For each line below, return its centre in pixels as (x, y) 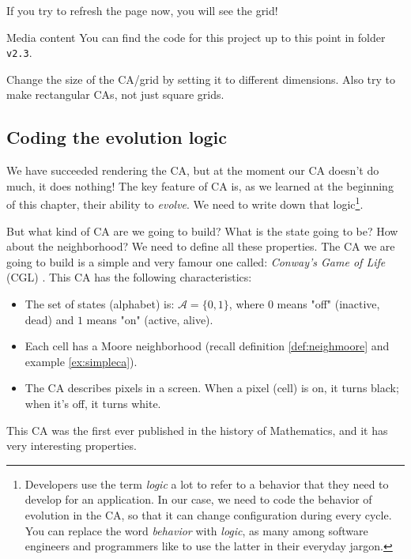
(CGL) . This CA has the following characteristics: (129, 277)
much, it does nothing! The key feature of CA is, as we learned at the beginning (200, 185)
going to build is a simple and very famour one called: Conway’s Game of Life (196, 261)
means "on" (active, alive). (150, 319)
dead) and (49, 319)
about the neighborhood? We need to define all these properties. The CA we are (201, 246)
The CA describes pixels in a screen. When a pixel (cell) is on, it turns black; (212, 388)
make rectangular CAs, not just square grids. (115, 94)
